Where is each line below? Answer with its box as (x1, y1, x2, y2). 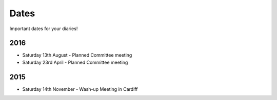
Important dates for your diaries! (9, 26, 78, 32)
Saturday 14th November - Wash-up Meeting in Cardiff (22, 86, 138, 92)
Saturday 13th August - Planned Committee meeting (22, 52, 132, 58)
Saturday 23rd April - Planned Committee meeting (22, 59, 128, 65)
